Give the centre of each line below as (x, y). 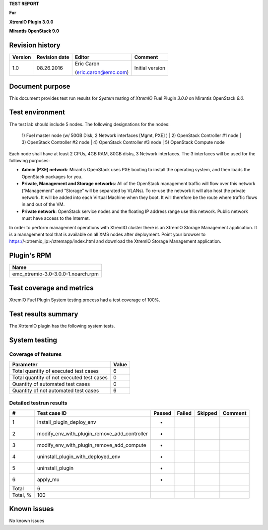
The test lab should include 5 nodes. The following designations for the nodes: (89, 124)
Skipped (207, 413)
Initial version (150, 68)
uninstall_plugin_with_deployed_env (79, 457)
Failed (184, 413)
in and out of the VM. (43, 204)
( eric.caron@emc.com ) (102, 72)
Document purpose (40, 86)
